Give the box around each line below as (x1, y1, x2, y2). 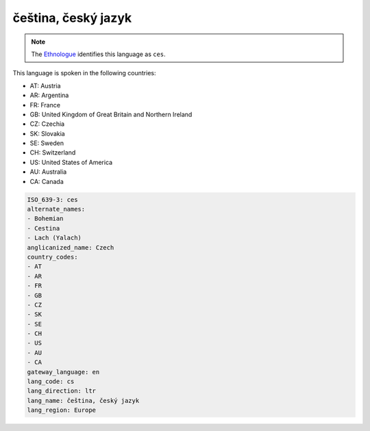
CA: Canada (29, 177, 64, 185)
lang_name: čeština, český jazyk (27, 397, 140, 404)
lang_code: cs (27, 378, 75, 386)
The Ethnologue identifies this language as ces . (31, 50, 166, 58)
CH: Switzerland (29, 148, 76, 157)
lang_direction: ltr (27, 387, 96, 395)
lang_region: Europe (27, 406, 96, 414)
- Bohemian (27, 215, 64, 222)
